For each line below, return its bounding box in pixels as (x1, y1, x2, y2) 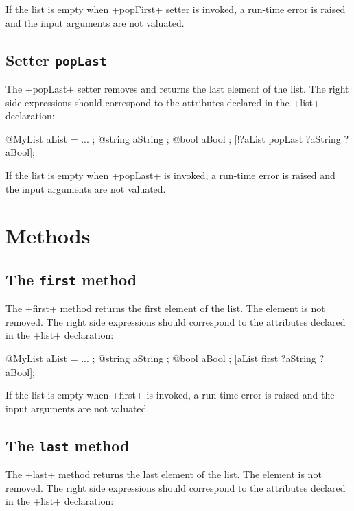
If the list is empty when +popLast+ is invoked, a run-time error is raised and (5, 167, 335, 182)
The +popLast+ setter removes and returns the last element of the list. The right (5, 81, 349, 95)
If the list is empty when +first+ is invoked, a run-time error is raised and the (5, 388, 335, 402)
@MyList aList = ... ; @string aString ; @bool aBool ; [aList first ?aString (5, 351, 316, 366)
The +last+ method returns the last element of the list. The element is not (5, 467, 322, 482)
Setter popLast (5, 49, 107, 70)
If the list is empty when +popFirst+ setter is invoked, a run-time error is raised (5, 2, 346, 16)
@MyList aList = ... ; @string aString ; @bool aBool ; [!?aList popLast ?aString (5, 131, 341, 145)
